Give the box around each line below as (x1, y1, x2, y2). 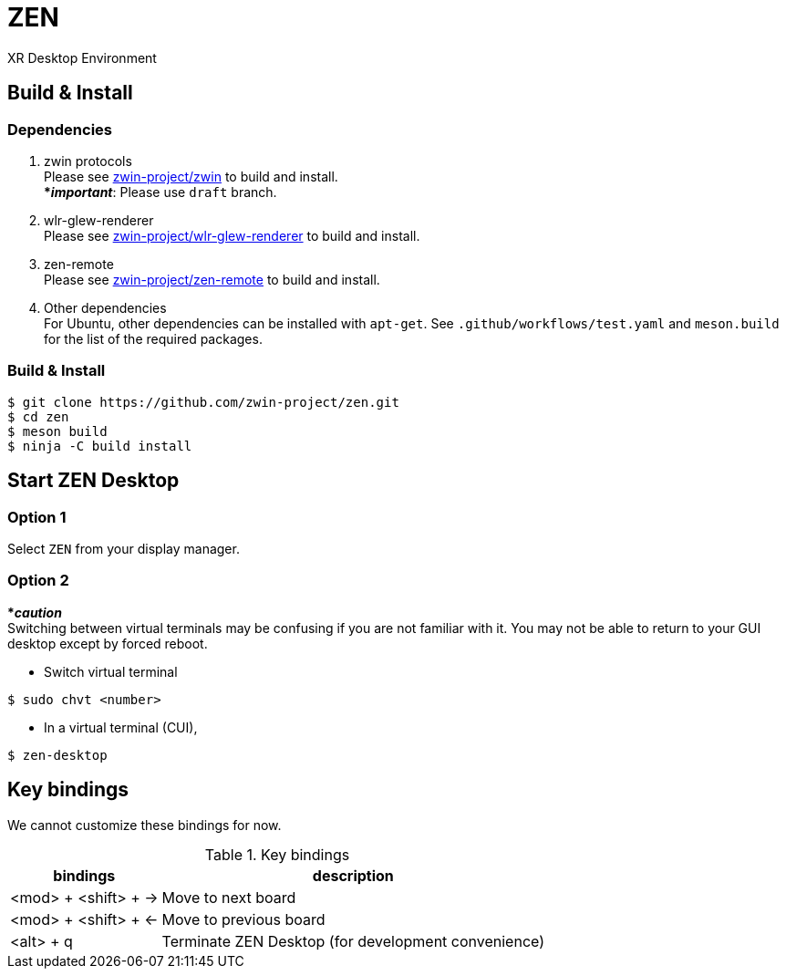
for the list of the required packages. (44, 330, 263, 347)
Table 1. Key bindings (204, 845, 350, 864)
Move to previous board (161, 909, 326, 929)
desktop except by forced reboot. (7, 635, 208, 651)
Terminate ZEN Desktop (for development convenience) (161, 931, 545, 950)
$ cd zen (7, 409, 69, 424)
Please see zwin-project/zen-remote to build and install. (44, 271, 380, 287)
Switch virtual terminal (44, 663, 178, 680)
